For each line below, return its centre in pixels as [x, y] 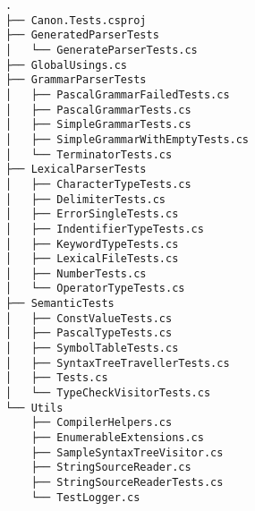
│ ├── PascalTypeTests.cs [89, 333]
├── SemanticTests [60, 304]
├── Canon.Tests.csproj [76, 20]
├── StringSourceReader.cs [111, 468]
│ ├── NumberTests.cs [76, 273]
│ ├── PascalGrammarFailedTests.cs [118, 94]
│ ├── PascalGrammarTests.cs [98, 110]
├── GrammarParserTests [76, 80]
